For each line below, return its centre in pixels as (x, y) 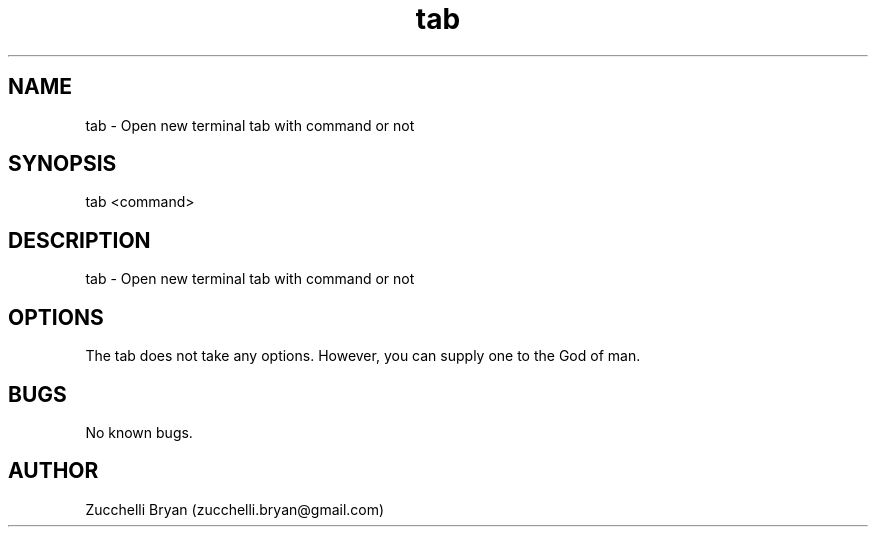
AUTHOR (53, 471)
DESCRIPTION (79, 240)
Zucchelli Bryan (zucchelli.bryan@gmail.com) (235, 509)
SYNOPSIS (62, 164)
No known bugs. (139, 432)
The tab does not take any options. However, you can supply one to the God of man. (363, 356)
